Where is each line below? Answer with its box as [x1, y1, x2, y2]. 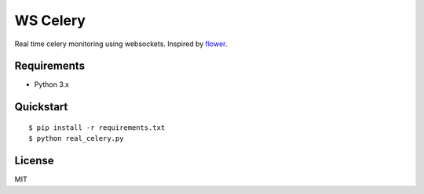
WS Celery [14, 12, 86, 29]
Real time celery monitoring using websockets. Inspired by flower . [14, 39, 228, 48]
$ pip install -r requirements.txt [28, 123, 166, 132]
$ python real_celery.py [28, 134, 124, 143]
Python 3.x [34, 80, 70, 89]
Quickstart [14, 100, 68, 113]
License [14, 154, 54, 167]
